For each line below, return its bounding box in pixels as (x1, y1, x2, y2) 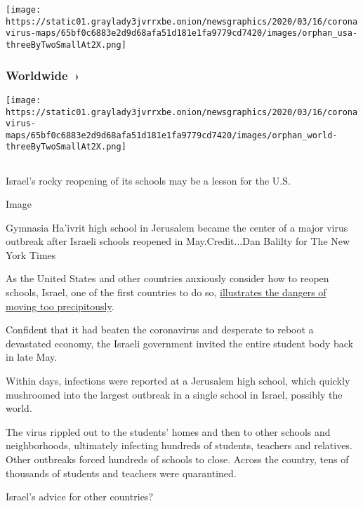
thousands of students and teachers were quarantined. (6, 465, 237, 480)
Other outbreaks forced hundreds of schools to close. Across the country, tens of (6, 452, 349, 467)
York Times (6, 247, 56, 262)
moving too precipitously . (6, 298, 114, 313)
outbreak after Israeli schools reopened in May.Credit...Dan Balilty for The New (6, 234, 350, 248)
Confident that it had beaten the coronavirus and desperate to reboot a (6, 322, 314, 337)
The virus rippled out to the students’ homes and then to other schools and (6, 424, 331, 439)
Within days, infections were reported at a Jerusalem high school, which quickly (6, 373, 350, 388)
